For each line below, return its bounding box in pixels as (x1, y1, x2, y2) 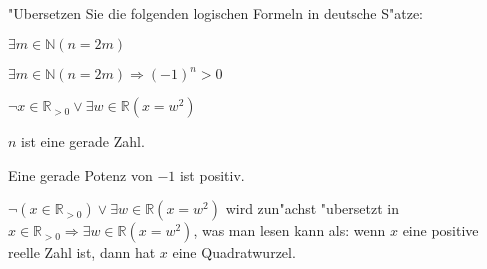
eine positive (402, 220, 479, 241)
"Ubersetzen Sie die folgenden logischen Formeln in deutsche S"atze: (8, 3, 424, 23)
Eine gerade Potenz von (8, 164, 153, 185)
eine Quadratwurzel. (172, 242, 296, 263)
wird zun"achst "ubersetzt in (225, 198, 399, 219)
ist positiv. (179, 164, 245, 185)
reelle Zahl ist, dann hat (8, 242, 156, 263)
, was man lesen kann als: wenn (193, 220, 386, 241)
